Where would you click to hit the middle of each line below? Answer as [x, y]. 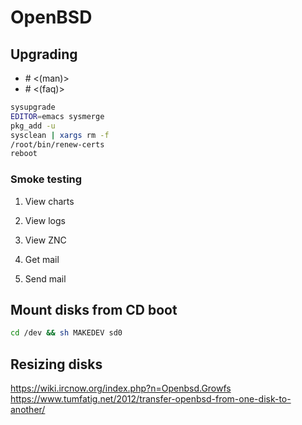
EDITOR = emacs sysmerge [57, 116]
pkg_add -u [33, 126]
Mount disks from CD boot [94, 309]
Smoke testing [46, 179]
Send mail [45, 278]
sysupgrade [33, 107]
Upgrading [44, 54]
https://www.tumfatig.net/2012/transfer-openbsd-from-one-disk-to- [151, 399]
